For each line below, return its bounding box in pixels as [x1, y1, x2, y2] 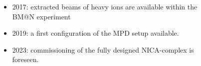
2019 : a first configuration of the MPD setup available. [12, 28, 179, 38]
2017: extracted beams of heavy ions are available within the [12, 1, 198, 11]
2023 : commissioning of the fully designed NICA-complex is [12, 44, 194, 55]
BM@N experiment [12, 11, 71, 21]
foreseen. [12, 54, 39, 65]
